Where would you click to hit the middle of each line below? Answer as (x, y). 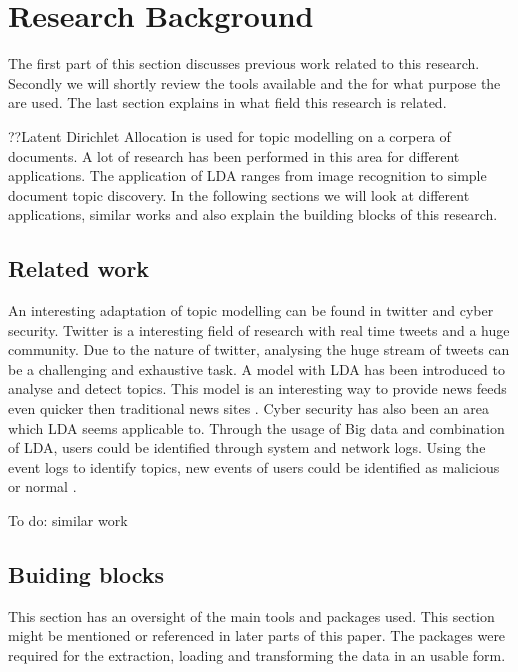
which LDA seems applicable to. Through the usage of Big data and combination (256, 427)
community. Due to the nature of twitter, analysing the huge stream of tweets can (259, 349)
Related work (79, 268)
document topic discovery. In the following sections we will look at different (239, 194)
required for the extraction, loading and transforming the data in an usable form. (257, 655)
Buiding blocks (86, 574)
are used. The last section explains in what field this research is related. (227, 102)
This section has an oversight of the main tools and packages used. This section (251, 615)
